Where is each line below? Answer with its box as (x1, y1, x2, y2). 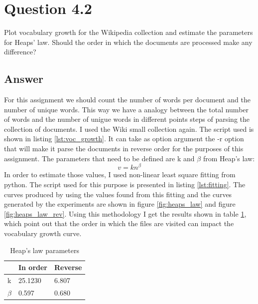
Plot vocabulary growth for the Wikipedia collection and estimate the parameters (4, 27, 253, 37)
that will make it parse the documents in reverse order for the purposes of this (4, 143, 244, 154)
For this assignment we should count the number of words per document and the (4, 94, 251, 105)
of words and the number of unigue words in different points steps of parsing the (4, 114, 250, 124)
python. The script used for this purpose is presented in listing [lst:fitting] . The (4, 179, 246, 189)
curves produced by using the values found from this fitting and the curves (4, 189, 232, 199)
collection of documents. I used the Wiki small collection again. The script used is (4, 123, 254, 134)
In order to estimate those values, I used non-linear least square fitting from (4, 169, 236, 180)
